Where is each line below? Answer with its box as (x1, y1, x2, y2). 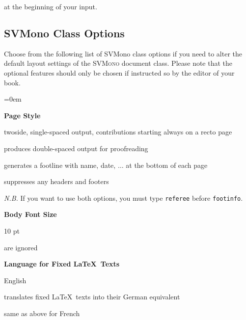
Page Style (4, 110, 41, 120)
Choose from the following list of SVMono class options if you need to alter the (4, 48, 243, 58)
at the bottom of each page (126, 160, 208, 170)
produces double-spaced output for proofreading (4, 143, 148, 153)
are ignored (4, 242, 38, 252)
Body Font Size (4, 209, 57, 219)
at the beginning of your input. (4, 1, 97, 11)
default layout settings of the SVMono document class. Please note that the (4, 58, 233, 68)
